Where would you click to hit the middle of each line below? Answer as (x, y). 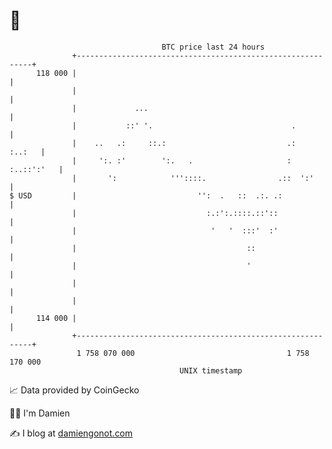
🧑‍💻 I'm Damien (40, 413)
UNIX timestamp (211, 370)
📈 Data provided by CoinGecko (74, 390)
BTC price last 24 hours (213, 47)
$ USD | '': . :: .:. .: (146, 195)
